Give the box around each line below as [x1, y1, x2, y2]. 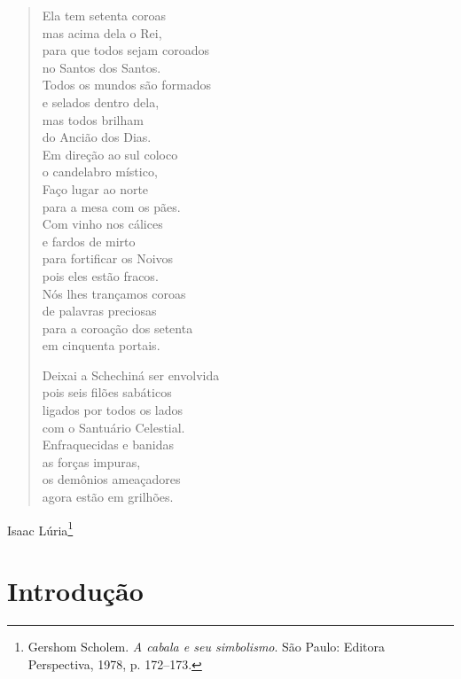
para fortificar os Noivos [42, 249, 174, 268]
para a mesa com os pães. [42, 197, 181, 215]
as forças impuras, [42, 452, 141, 471]
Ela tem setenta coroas [42, 6, 166, 24]
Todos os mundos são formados [42, 75, 211, 94]
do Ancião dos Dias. [42, 128, 152, 146]
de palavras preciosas [42, 301, 157, 320]
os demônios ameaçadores [42, 470, 181, 488]
